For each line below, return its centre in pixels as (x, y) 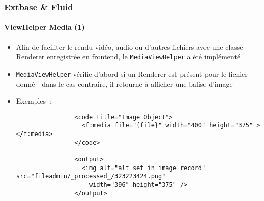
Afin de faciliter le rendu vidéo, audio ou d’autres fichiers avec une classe (129, 46)
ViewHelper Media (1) (45, 27)
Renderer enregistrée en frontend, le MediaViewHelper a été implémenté (128, 57)
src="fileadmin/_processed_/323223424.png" (91, 176)
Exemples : (34, 101)
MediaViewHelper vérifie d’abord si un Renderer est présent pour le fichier (132, 73)
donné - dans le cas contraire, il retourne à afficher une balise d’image (124, 83)
